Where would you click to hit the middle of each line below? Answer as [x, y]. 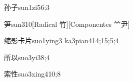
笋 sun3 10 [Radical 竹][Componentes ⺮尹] [67, 24]
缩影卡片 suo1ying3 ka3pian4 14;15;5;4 [61, 41]
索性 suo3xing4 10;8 [32, 74]
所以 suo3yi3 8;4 [27, 57]
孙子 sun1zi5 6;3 [27, 7]
